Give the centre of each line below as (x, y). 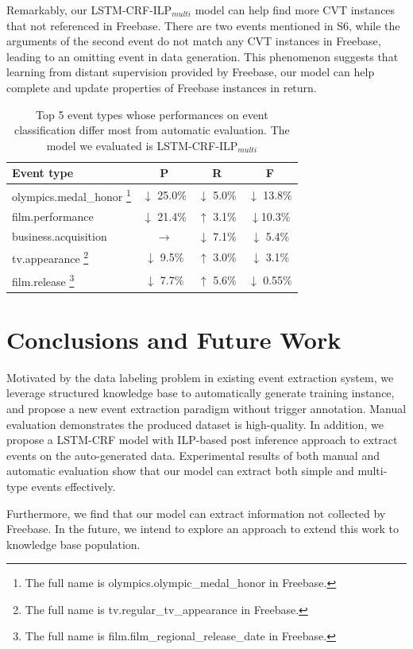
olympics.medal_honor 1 (71, 195)
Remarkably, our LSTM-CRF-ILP (89, 10)
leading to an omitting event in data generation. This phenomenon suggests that (203, 56)
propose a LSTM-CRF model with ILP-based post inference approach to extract (202, 440)
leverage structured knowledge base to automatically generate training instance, (201, 393)
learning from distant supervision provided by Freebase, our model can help (191, 72)
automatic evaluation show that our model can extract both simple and (180, 471)
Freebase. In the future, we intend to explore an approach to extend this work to (203, 529)
